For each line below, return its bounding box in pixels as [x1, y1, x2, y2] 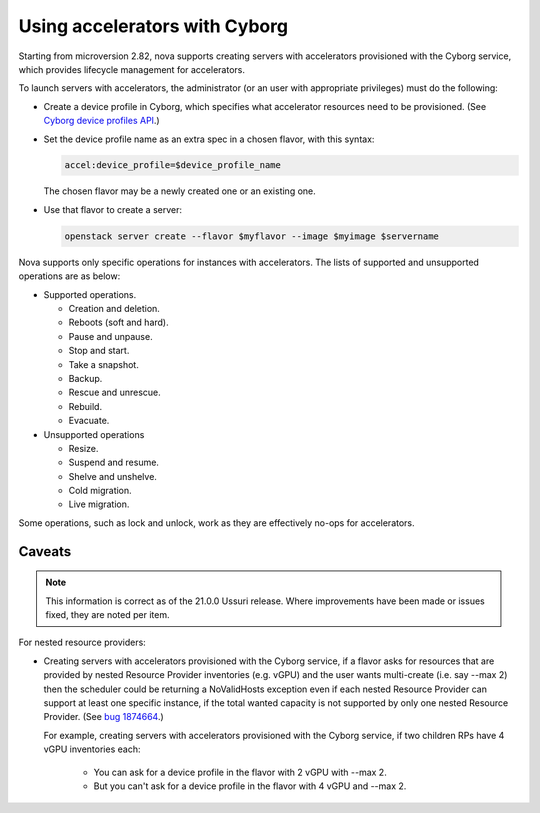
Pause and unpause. [68, 330, 154, 342]
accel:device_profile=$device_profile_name [64, 160, 282, 171]
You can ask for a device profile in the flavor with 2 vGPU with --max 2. [93, 766, 387, 778]
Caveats [18, 543, 72, 560]
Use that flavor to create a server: [43, 203, 182, 215]
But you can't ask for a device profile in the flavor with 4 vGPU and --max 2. [93, 780, 407, 792]
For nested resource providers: [18, 636, 147, 649]
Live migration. [68, 498, 130, 510]
